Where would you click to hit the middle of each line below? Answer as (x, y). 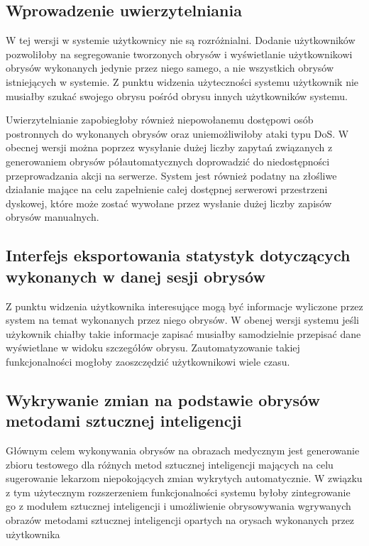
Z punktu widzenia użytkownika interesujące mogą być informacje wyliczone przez (184, 306)
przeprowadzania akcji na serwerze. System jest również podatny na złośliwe (171, 175)
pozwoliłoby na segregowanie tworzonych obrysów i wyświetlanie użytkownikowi (179, 54)
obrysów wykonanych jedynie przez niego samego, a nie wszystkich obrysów (170, 68)
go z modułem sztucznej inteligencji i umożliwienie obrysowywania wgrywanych (178, 506)
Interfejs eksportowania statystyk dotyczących (178, 255)
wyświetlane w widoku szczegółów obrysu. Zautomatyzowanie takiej (153, 348)
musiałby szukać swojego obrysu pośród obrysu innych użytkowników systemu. (177, 95)
